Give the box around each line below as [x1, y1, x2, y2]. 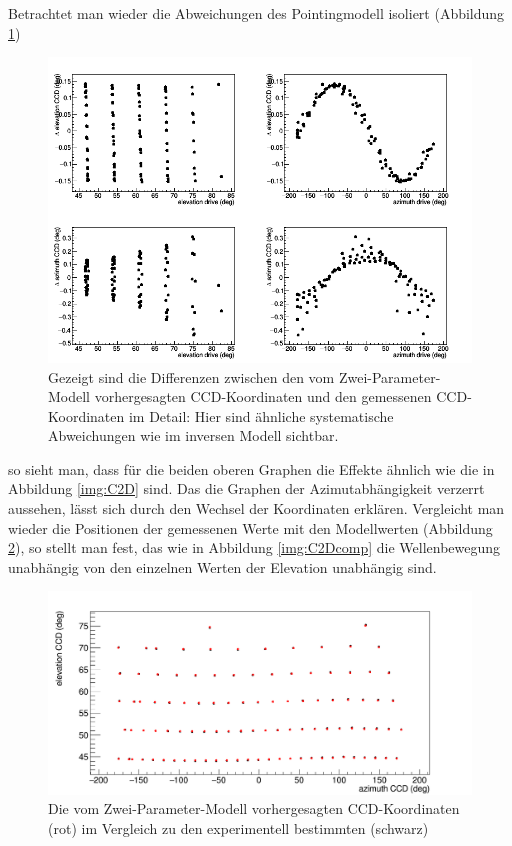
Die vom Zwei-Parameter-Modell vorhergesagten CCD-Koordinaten [48, 798, 460, 819]
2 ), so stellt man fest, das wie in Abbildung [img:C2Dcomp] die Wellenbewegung [8, 537, 501, 558]
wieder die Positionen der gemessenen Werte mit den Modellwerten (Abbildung [8, 517, 493, 538]
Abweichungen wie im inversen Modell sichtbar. [48, 425, 339, 446]
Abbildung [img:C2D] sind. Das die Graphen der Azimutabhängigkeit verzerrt [8, 478, 485, 499]
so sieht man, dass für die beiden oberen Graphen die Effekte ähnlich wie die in [8, 458, 495, 479]
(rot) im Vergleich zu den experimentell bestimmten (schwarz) [48, 817, 429, 838]
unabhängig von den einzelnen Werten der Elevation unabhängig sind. [8, 556, 437, 577]
